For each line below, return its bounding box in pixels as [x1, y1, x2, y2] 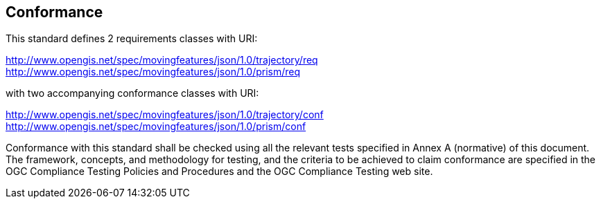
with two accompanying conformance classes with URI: [6, 87, 259, 100]
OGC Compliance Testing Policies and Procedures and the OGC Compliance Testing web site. [6, 165, 433, 178]
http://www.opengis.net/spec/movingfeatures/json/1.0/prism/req [6, 66, 301, 78]
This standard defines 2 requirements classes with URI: [6, 33, 258, 45]
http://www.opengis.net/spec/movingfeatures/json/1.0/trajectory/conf [6, 109, 324, 121]
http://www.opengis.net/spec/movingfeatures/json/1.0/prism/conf [6, 120, 306, 133]
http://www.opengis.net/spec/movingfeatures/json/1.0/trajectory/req [6, 54, 318, 66]
